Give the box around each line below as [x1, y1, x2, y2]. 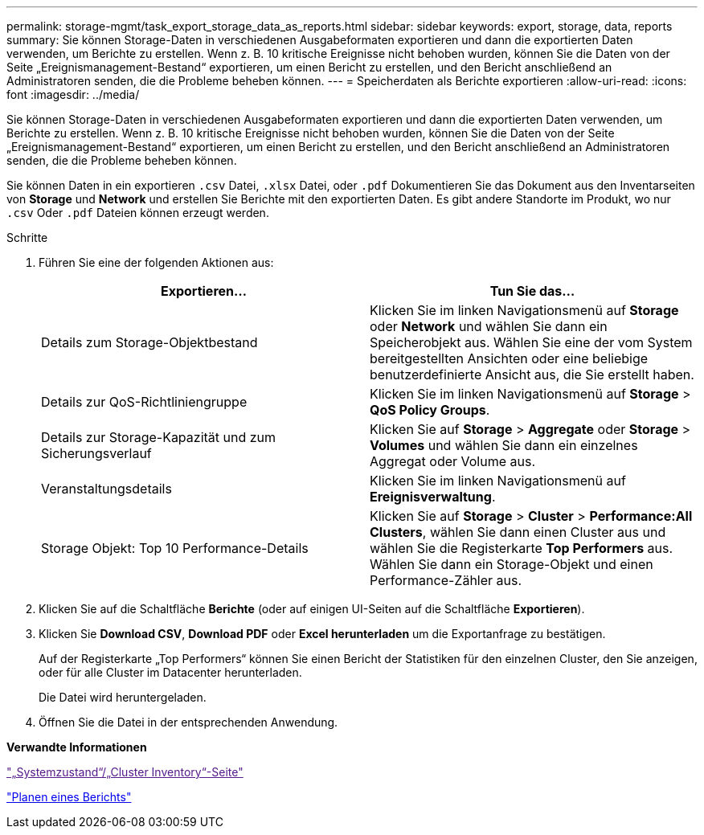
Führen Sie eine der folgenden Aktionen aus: [39, 256, 274, 269]
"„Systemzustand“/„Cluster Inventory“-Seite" [6, 765, 244, 779]
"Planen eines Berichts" [6, 790, 132, 804]
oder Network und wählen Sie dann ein [370, 318, 608, 334]
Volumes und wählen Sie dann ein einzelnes [370, 437, 638, 453]
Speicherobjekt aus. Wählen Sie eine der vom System [370, 334, 693, 350]
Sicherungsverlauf [41, 445, 152, 461]
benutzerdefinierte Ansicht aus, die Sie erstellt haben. [370, 366, 694, 383]
